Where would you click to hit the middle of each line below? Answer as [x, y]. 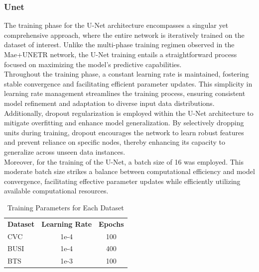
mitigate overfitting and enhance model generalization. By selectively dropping [124, 123]
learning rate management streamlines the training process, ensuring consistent [125, 93]
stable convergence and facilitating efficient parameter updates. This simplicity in [128, 83]
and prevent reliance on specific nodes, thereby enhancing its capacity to [115, 142]
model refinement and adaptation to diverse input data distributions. [109, 103]
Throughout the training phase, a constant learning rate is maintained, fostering [127, 74]
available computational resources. [56, 191]
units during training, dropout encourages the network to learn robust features [124, 132]
